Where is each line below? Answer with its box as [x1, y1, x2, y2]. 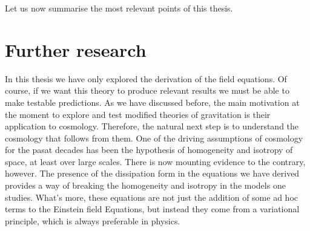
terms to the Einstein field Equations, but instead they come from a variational [5, 203, 300, 215]
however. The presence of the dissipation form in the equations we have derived [5, 167, 300, 180]
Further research [5, 37, 147, 62]
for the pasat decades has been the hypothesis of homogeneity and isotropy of [5, 143, 293, 156]
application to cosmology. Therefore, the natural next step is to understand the [5, 120, 299, 132]
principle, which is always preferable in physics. [5, 214, 180, 227]
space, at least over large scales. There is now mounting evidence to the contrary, [5, 155, 306, 168]
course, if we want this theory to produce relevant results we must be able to [5, 84, 289, 97]
